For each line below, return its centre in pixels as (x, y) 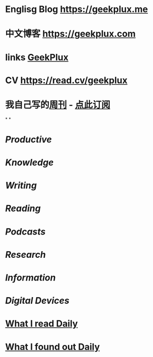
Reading (23, 209)
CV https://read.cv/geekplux (66, 80)
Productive (29, 139)
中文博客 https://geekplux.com (70, 34)
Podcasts (26, 231)
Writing (21, 186)
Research (26, 255)
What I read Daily (42, 324)
